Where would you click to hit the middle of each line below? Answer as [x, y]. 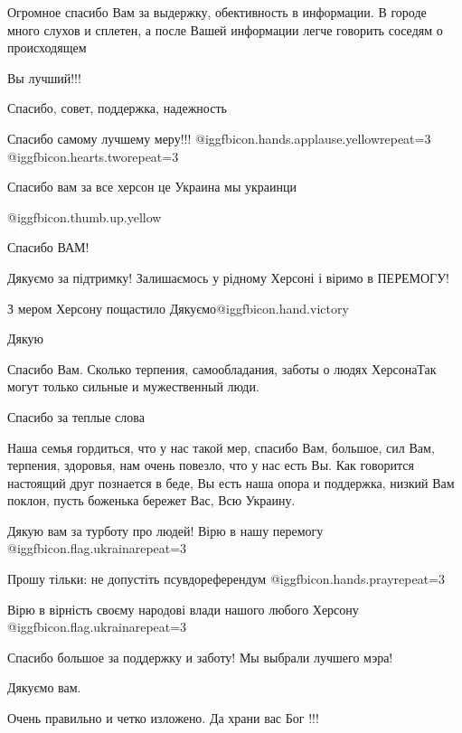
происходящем [47, 47]
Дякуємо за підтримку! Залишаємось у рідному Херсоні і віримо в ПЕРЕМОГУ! [228, 277]
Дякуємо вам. [44, 687]
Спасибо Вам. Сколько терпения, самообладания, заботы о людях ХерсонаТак [222, 368]
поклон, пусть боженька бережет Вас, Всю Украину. [151, 500]
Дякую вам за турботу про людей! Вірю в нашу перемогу [165, 530]
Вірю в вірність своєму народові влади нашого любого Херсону [183, 609]
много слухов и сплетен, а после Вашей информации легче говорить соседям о [225, 29]
